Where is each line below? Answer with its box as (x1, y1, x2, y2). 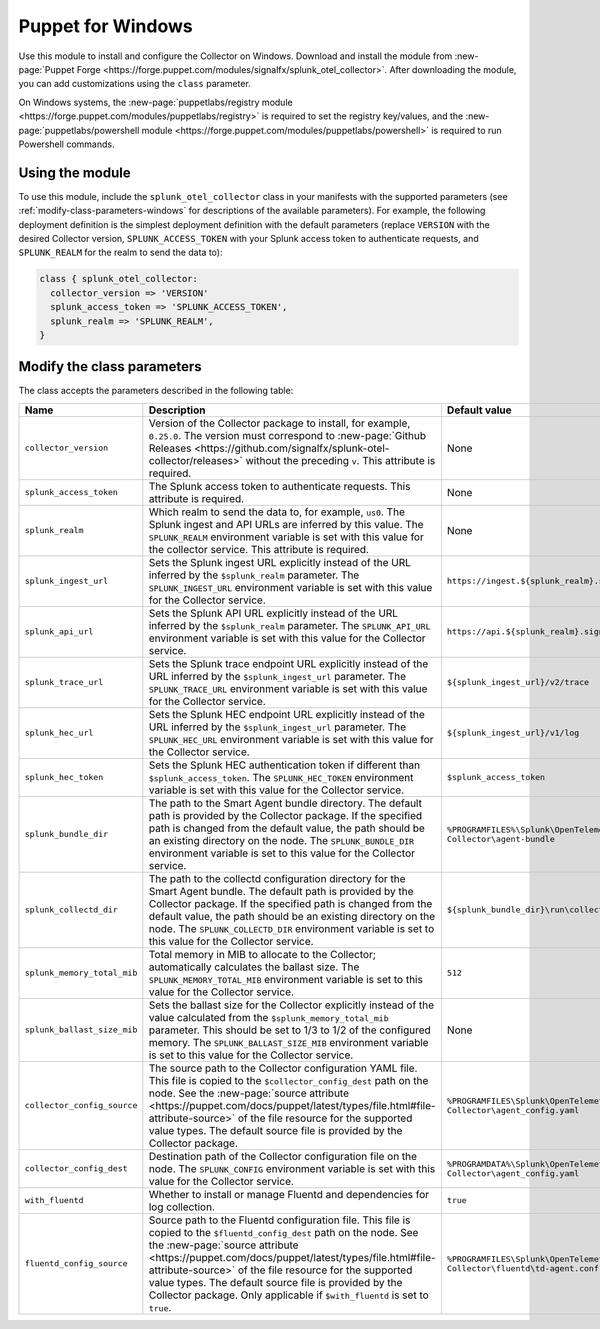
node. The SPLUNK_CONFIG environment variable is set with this (148, 1161, 436, 1175)
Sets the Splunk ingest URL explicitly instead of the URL (148, 555, 412, 569)
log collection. (148, 1200, 215, 1214)
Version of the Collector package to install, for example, (148, 416, 411, 430)
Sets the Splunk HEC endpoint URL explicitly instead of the (148, 707, 425, 721)
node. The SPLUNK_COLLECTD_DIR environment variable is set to (148, 921, 435, 935)
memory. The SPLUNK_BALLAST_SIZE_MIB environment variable (148, 1035, 429, 1049)
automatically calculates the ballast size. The (148, 960, 360, 974)
